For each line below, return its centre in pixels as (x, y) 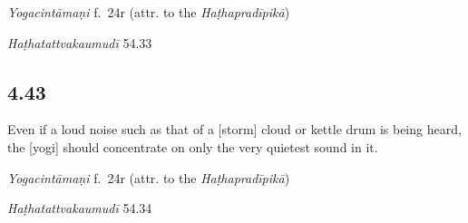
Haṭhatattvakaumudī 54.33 (80, 42)
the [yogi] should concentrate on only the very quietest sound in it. (193, 146)
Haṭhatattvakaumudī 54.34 (80, 208)
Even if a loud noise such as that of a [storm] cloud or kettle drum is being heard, (234, 129)
